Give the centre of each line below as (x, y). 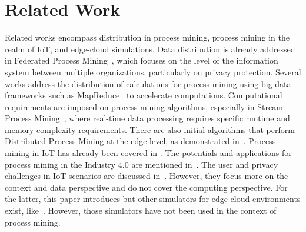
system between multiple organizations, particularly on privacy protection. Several (153, 72)
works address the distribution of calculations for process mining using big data (148, 83)
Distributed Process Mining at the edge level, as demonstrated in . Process (140, 141)
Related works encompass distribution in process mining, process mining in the (147, 37)
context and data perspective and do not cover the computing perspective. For (146, 187)
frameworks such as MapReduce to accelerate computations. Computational (144, 95)
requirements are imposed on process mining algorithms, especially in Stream (144, 106)
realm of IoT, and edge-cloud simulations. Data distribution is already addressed (150, 49)
